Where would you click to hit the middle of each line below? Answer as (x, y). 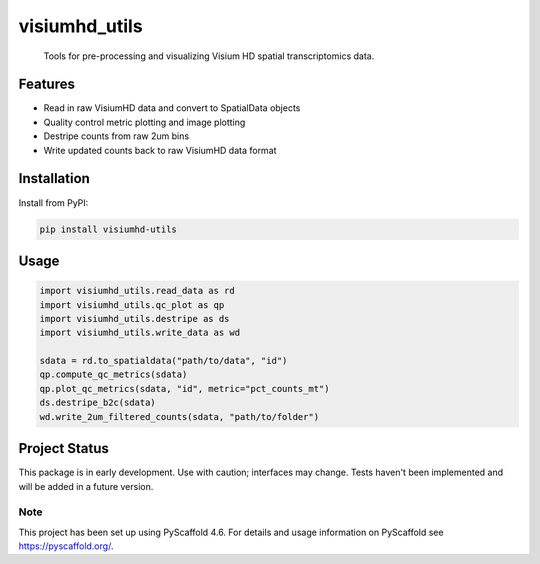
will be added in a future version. (86, 486)
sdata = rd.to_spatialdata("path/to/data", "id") (163, 361)
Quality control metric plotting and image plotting (144, 122)
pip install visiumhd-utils (108, 229)
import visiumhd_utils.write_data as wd (139, 333)
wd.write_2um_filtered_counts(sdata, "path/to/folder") (179, 416)
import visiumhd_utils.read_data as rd (137, 291)
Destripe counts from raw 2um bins (116, 136)
